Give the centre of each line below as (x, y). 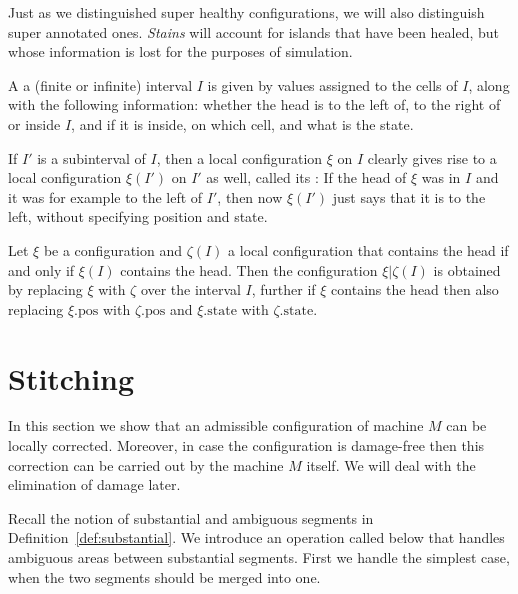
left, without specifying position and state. (138, 216)
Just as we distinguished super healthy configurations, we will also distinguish (246, 12)
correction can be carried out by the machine (146, 464)
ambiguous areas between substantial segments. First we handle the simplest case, (259, 557)
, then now (250, 196)
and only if (41, 269)
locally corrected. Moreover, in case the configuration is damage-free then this (246, 445)
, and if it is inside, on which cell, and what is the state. (242, 123)
